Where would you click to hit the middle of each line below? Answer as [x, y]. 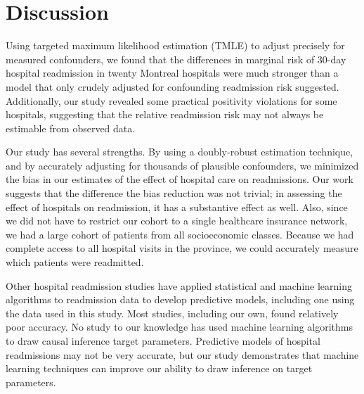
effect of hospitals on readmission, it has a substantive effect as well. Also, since [177, 206]
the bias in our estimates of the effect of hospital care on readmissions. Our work [180, 179]
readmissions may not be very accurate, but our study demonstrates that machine [182, 354]
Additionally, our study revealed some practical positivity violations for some [171, 100]
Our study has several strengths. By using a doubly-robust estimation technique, [180, 152]
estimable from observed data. [71, 128]
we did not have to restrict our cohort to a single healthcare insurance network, [177, 221]
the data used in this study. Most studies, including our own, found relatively [172, 313]
